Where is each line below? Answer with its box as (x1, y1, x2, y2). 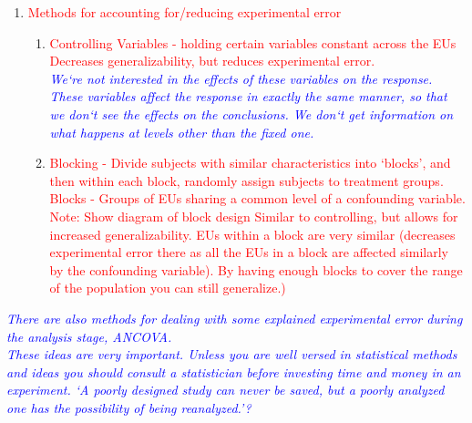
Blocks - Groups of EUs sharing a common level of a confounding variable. (49, 189, 466, 208)
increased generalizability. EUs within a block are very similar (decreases (49, 224, 456, 243)
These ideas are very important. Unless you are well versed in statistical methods (6, 345, 457, 364)
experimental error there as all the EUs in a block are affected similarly (49, 242, 448, 262)
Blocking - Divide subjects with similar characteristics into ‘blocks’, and (49, 153, 451, 172)
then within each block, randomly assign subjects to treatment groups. (49, 170, 444, 190)
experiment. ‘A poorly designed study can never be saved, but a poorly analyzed (6, 380, 445, 399)
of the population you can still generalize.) (49, 278, 286, 297)
